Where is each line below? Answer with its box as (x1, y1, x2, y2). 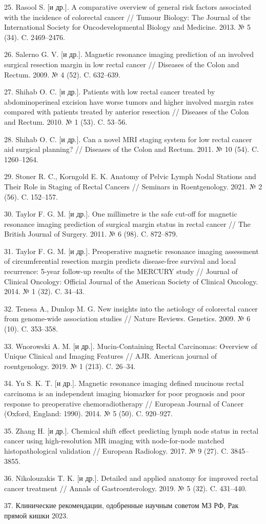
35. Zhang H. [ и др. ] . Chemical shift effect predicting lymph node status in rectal (4, 425, 259, 436)
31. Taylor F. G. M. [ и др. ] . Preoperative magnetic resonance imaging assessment (4, 245, 259, 256)
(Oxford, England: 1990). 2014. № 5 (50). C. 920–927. (4, 408, 173, 419)
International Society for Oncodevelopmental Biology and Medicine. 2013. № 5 (4, 22, 251, 32)
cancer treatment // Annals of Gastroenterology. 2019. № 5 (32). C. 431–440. (4, 482, 247, 493)
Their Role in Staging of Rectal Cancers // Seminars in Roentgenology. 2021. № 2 (4, 181, 262, 191)
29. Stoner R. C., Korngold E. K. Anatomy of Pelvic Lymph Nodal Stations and (4, 171, 256, 182)
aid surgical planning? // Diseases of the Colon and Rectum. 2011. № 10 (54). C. (4, 144, 259, 154)
